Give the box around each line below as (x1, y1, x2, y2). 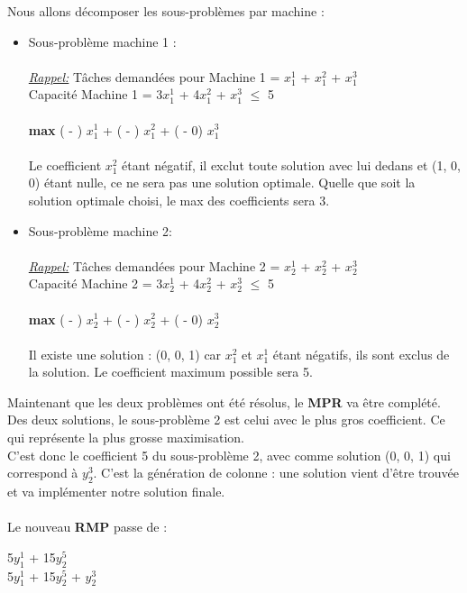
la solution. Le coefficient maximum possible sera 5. (28, 362, 313, 381)
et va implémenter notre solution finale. (7, 482, 225, 501)
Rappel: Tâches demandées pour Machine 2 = (28, 256, 280, 275)
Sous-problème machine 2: (28, 221, 172, 240)
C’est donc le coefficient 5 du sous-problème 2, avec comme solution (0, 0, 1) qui (7, 445, 451, 464)
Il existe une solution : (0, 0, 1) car (28, 344, 222, 363)
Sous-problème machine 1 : (28, 32, 177, 50)
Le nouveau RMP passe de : (7, 517, 168, 536)
